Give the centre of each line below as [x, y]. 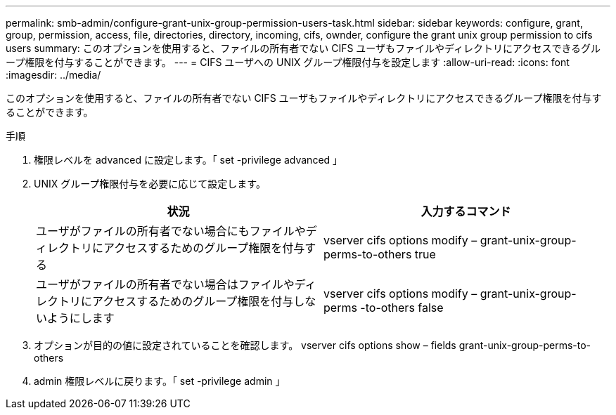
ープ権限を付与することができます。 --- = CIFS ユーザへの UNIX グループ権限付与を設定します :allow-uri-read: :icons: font [288, 62]
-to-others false [402, 308]
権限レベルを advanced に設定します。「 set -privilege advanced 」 [188, 160]
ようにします [81, 318]
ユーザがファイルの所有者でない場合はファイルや [165, 284]
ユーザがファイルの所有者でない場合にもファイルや [171, 231]
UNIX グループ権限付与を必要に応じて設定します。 [150, 184]
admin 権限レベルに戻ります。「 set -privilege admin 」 [160, 381]
